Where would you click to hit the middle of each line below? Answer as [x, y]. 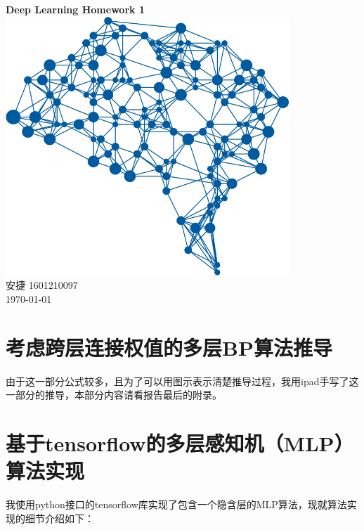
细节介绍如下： [59, 518]
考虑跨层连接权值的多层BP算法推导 [169, 347]
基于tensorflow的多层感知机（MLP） [180, 443]
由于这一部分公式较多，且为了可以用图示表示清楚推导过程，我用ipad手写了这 [182, 381]
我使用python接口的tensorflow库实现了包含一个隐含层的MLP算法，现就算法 [176, 504]
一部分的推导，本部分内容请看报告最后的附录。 [114, 395]
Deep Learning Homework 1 [75, 9]
